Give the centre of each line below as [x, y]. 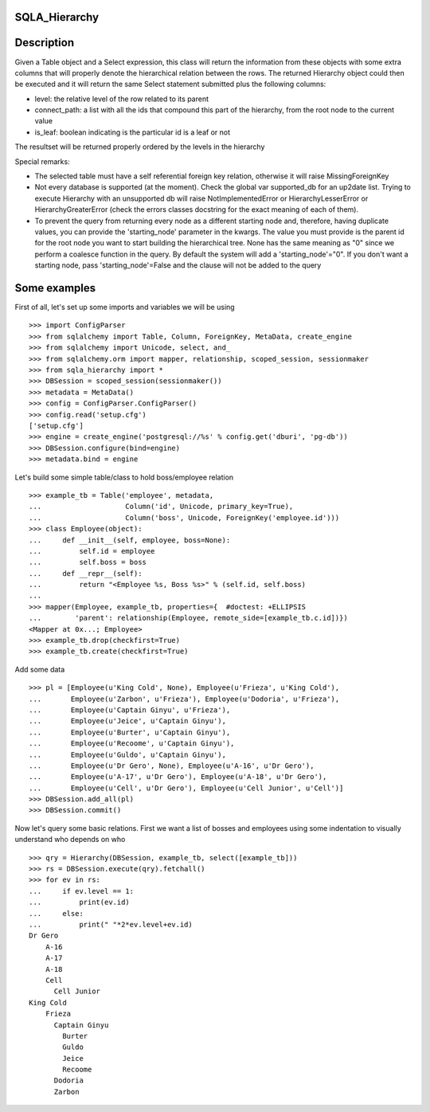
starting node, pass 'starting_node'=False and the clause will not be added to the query [178, 265]
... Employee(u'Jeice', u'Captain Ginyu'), [128, 721]
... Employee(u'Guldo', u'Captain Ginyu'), [128, 754]
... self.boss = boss [88, 562]
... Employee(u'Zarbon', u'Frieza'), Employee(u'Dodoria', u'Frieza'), [184, 699]
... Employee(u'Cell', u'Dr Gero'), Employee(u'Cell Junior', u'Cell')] [186, 788]
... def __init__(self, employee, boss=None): [130, 540]
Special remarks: [43, 161]
